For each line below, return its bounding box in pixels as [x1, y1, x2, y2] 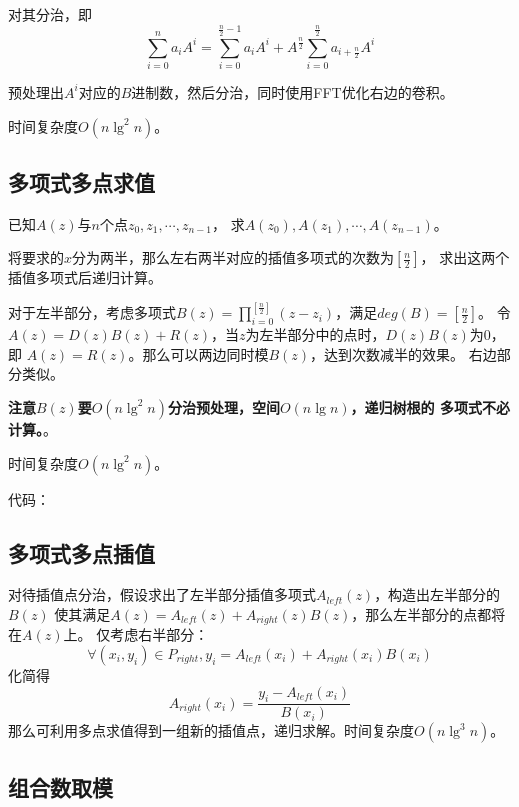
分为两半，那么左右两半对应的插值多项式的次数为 [72, 247, 395, 268]
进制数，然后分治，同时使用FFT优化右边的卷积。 [131, 81, 454, 102]
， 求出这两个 [420, 247, 510, 268]
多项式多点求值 [8, 166, 155, 197]
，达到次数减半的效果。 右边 [310, 343, 497, 364]
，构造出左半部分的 [374, 584, 501, 605]
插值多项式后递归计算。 [8, 267, 162, 288]
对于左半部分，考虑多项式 [8, 302, 176, 323]
